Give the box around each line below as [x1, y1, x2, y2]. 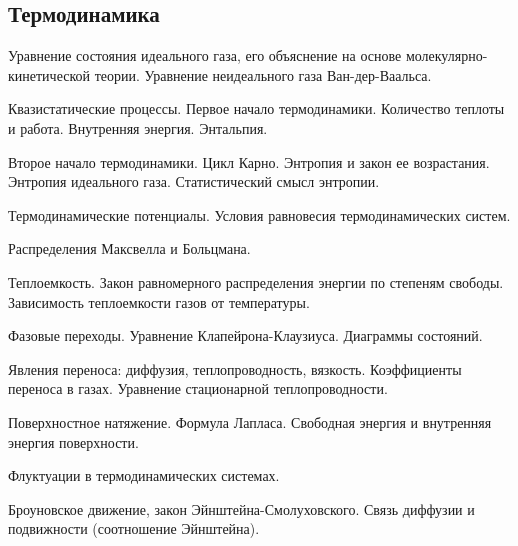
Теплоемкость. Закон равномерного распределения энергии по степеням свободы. [8, 271, 504, 292]
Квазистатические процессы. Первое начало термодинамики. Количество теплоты [8, 98, 505, 119]
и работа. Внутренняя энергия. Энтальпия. [8, 117, 268, 138]
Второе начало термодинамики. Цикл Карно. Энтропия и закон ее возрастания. [8, 151, 490, 172]
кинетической [8, 64, 91, 85]
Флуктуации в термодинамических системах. [8, 465, 280, 486]
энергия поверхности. [8, 431, 139, 452]
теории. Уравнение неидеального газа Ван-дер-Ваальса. [94, 64, 432, 85]
